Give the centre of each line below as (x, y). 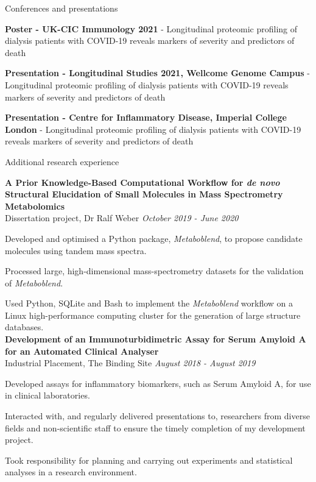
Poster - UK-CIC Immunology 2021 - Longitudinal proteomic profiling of (151, 28)
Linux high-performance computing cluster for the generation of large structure (153, 315)
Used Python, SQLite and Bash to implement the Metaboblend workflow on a (149, 303)
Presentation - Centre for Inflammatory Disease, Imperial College (146, 117)
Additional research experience (62, 161)
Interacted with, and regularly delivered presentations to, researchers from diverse (157, 416)
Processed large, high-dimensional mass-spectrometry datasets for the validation (154, 271)
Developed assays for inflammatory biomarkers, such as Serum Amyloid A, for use (158, 383)
